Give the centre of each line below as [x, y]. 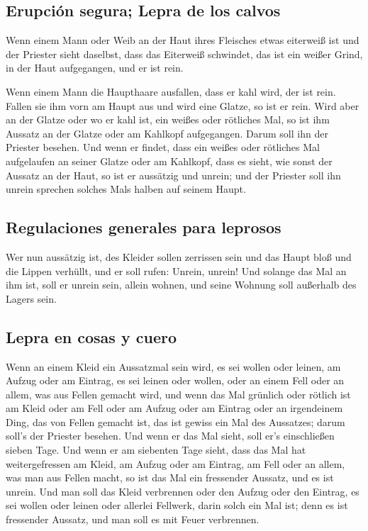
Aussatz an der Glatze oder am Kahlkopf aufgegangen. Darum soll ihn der [167, 133]
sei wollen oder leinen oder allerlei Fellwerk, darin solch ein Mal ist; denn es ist [177, 505]
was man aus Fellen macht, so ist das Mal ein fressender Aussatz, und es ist [170, 477]
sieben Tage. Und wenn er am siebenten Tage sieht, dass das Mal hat [156, 450]
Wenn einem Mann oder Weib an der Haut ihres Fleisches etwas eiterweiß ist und [183, 40]
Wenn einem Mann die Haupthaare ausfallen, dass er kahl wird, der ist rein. [171, 91]
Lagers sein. [31, 298]
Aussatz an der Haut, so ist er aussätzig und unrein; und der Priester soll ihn [173, 175]
